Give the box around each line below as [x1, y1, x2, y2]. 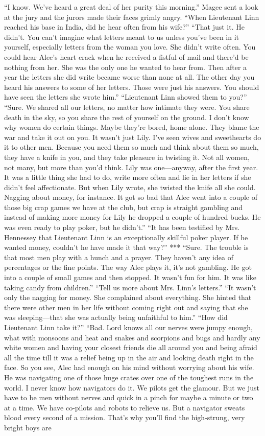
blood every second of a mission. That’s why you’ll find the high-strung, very [4, 412, 245, 423]
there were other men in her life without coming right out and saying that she [4, 302, 248, 312]
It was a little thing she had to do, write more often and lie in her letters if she [4, 172, 251, 182]
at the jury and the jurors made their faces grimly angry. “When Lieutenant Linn [4, 11, 259, 22]
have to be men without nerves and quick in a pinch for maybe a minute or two [4, 392, 253, 403]
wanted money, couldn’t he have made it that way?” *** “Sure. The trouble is [4, 242, 249, 253]
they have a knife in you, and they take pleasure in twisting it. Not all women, [4, 151, 250, 162]
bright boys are [4, 422, 52, 432]
